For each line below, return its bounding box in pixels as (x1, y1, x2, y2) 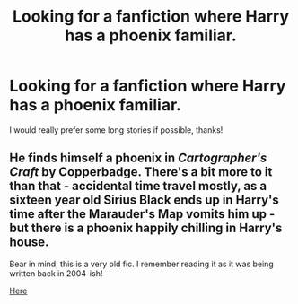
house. (9, 235, 49, 250)
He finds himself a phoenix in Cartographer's (9, 151, 267, 166)
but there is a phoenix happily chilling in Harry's (9, 221, 283, 236)
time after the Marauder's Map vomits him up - (9, 206, 276, 221)
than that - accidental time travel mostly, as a (9, 178, 267, 194)
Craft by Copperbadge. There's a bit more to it (9, 164, 273, 180)
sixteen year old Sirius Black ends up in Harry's (9, 193, 280, 208)
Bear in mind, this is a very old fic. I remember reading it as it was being (9, 258, 274, 269)
